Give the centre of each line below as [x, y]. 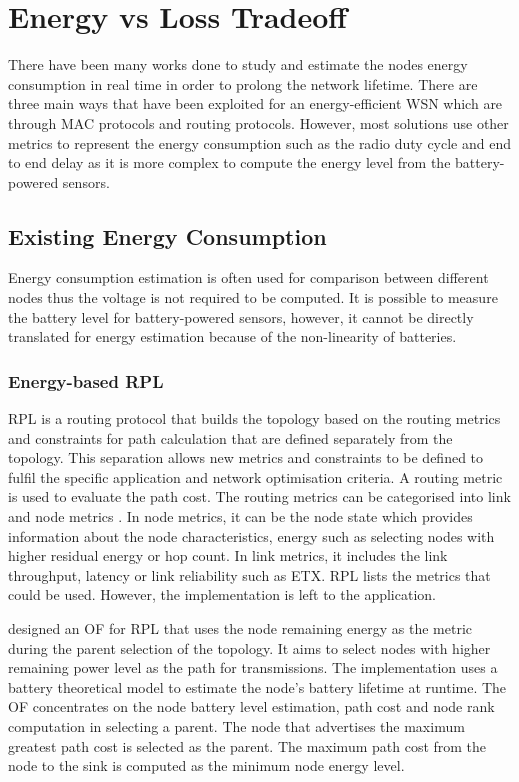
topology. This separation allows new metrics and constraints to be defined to [246, 457]
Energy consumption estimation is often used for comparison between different [248, 277]
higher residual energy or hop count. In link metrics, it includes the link [228, 555]
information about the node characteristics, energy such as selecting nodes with [251, 535]
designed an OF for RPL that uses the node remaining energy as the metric [240, 628]
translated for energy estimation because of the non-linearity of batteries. [232, 336]
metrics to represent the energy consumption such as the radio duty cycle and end [259, 142]
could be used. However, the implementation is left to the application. [222, 594]
